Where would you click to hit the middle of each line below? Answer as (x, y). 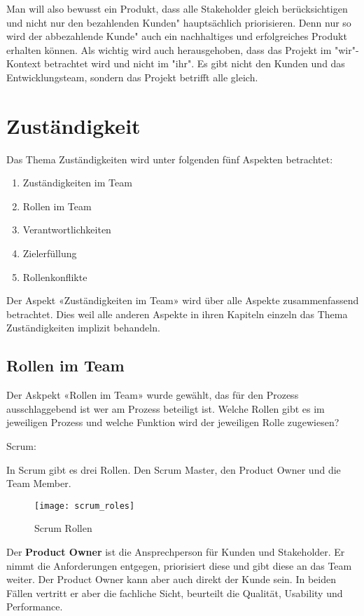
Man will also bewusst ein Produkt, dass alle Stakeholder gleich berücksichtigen (177, 8)
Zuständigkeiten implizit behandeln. (83, 328)
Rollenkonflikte (55, 276)
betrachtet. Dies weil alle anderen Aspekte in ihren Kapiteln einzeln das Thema (177, 314)
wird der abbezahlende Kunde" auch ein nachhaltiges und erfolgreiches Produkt (177, 36)
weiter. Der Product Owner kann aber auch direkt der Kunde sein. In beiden (171, 579)
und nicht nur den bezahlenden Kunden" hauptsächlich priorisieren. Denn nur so (179, 22)
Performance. (35, 607)
